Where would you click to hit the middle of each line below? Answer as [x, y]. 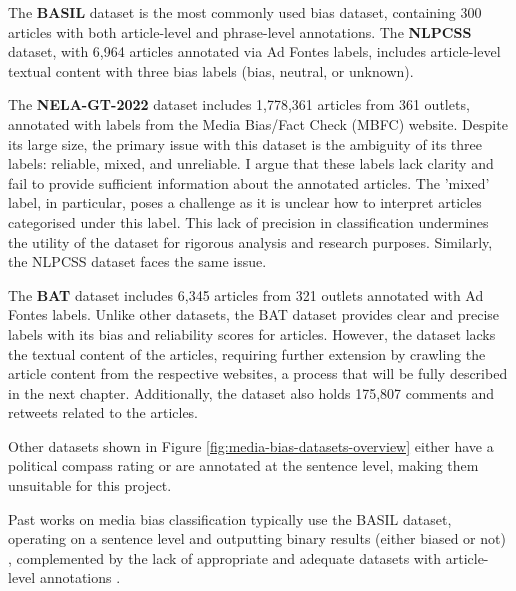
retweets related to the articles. [103, 412]
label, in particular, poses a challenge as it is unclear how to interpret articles [245, 202]
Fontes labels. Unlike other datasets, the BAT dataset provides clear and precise [254, 314]
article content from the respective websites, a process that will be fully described [258, 373]
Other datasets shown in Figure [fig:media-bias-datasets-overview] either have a [251, 445]
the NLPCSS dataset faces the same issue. [137, 261]
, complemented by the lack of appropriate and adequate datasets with [225, 557]
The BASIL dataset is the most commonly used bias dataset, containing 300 [245, 12]
